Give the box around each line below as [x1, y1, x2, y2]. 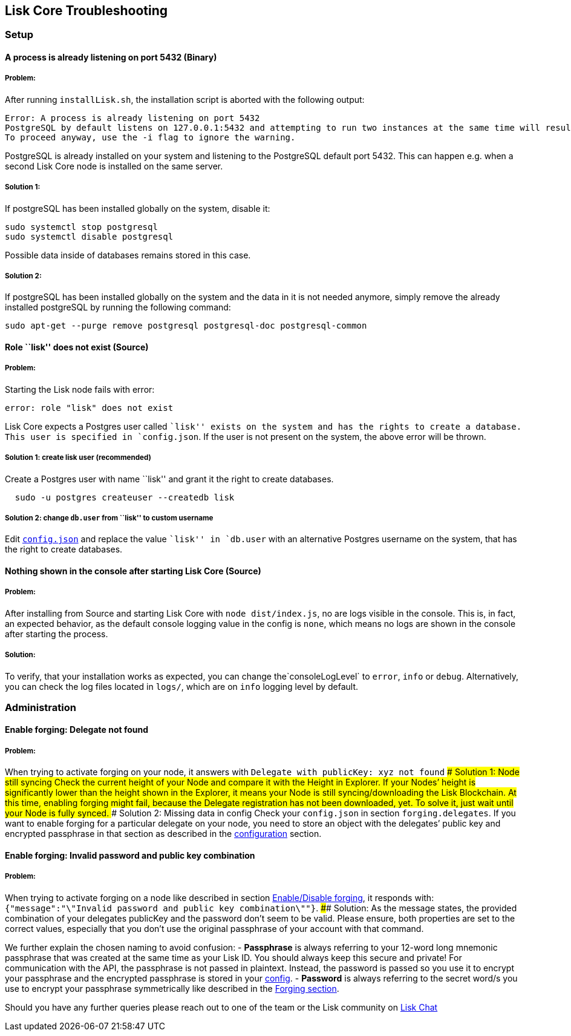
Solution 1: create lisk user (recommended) [5, 453, 151, 462]
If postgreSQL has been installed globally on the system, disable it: [5, 203, 270, 214]
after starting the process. [5, 628, 108, 639]
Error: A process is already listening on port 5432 [5, 113, 260, 123]
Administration [5, 701, 76, 713]
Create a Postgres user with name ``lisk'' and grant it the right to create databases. [5, 473, 334, 484]
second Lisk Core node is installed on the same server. [5, 160, 223, 171]
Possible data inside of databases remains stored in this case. [5, 249, 251, 260]
